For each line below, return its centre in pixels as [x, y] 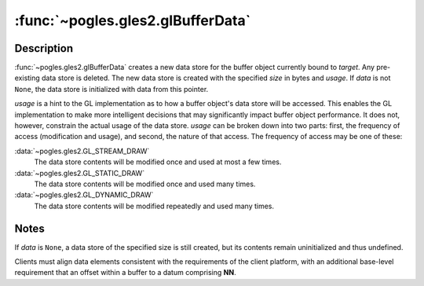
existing [27, 78]
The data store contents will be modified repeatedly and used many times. [154, 206]
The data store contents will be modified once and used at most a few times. [158, 162]
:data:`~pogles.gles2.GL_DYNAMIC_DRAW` [84, 195]
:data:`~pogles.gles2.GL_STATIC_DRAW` [80, 173]
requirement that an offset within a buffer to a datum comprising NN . [125, 273]
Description [44, 48]
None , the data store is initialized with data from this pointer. [111, 89]
